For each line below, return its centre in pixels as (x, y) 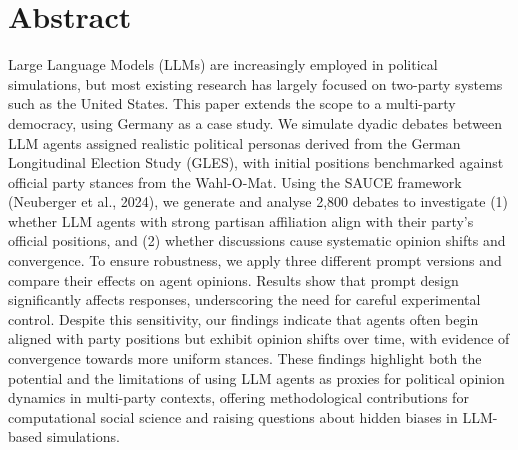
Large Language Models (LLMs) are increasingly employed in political (223, 64)
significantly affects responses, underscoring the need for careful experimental (244, 299)
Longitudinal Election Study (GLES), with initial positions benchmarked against (256, 162)
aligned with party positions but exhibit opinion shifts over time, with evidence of (259, 338)
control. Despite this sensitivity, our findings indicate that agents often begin (243, 318)
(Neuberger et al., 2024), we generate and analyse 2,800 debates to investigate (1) (258, 201)
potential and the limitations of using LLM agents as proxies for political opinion (256, 377)
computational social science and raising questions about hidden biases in (233, 416)
